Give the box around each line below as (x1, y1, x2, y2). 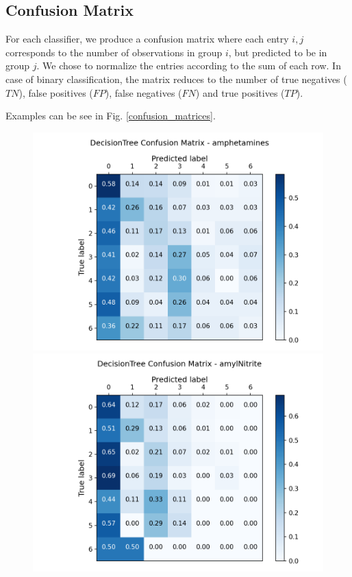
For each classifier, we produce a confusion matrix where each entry (5, 32, 289, 46)
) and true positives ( (195, 85, 285, 99)
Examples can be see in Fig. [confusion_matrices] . (5, 108, 216, 123)
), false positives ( (18, 85, 93, 99)
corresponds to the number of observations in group (5, 45, 223, 59)
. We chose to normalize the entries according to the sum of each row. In (36, 58, 341, 73)
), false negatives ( (105, 85, 182, 99)
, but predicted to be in (228, 45, 327, 59)
